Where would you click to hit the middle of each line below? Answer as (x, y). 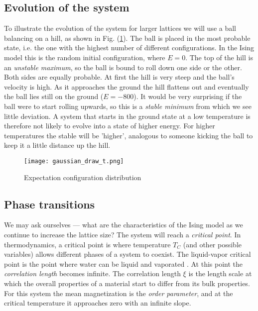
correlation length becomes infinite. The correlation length (92, 273)
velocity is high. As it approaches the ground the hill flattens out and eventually (127, 86)
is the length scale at (220, 273)
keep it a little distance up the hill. (57, 145)
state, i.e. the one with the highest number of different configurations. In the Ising (129, 48)
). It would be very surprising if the (188, 96)
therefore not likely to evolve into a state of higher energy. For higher (110, 126)
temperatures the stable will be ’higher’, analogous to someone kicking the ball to (129, 135)
